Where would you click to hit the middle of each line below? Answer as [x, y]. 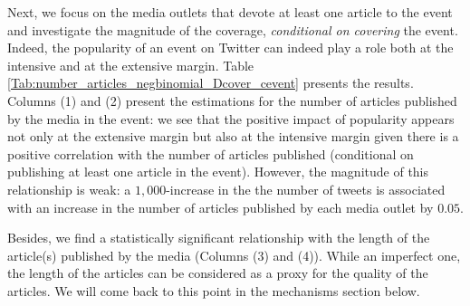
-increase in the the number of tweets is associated [306, 189]
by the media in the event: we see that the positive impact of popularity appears [231, 118]
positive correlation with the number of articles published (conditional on [211, 153]
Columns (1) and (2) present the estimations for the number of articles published [232, 100]
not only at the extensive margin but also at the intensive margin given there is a [233, 136]
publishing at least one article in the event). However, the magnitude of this [218, 172]
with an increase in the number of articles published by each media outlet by [221, 207]
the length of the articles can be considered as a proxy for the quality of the [218, 273]
